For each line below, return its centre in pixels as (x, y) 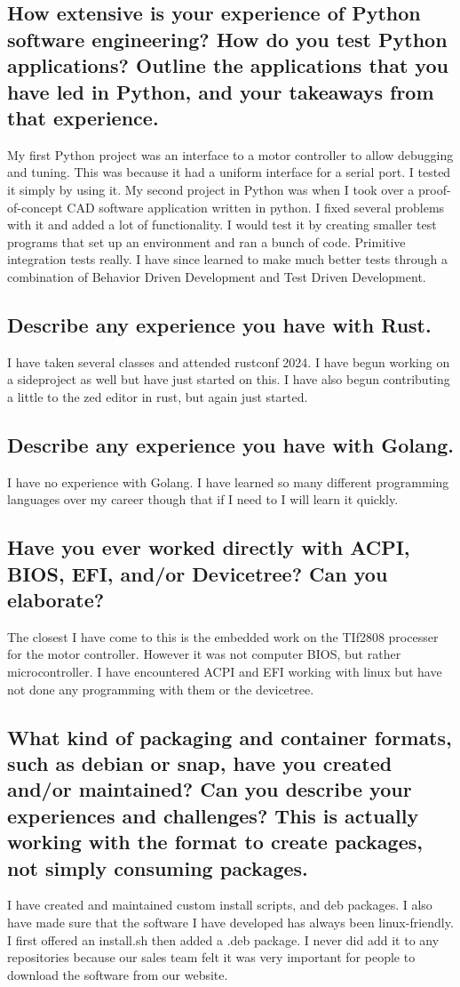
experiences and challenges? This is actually (213, 815)
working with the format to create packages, (215, 842)
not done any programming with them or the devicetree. (161, 689)
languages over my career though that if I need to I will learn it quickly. (203, 499)
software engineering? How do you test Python (227, 39)
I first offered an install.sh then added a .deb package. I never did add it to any (223, 939)
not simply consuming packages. (158, 867)
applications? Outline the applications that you (228, 65)
